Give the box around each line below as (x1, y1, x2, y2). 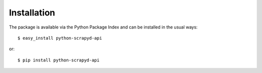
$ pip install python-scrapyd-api (17, 57, 99, 63)
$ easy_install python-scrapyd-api (17, 35, 102, 41)
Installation (9, 7, 55, 18)
